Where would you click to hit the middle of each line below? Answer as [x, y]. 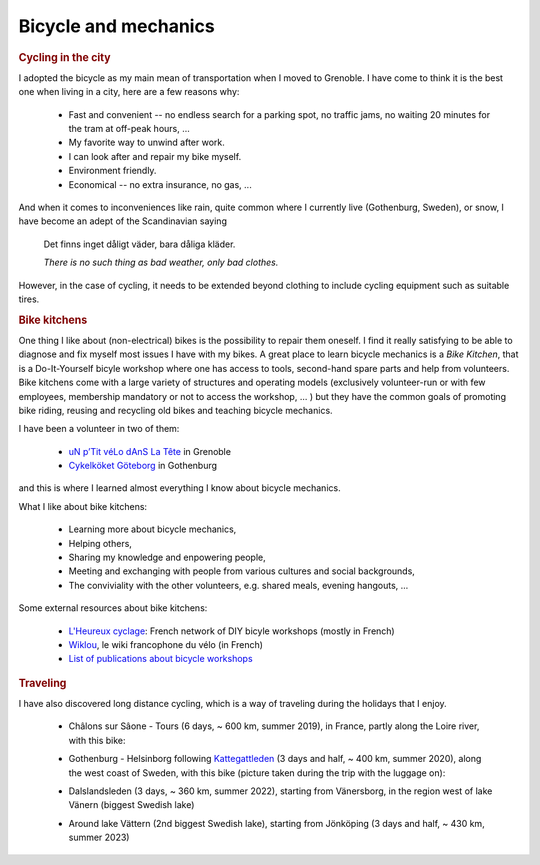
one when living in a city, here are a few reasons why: [129, 92]
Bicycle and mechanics [116, 26]
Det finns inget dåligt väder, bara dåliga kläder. [139, 244]
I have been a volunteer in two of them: [99, 429]
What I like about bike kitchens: [83, 506]
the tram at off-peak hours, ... [129, 128]
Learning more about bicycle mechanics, [152, 529]
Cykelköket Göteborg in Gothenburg [143, 466]
